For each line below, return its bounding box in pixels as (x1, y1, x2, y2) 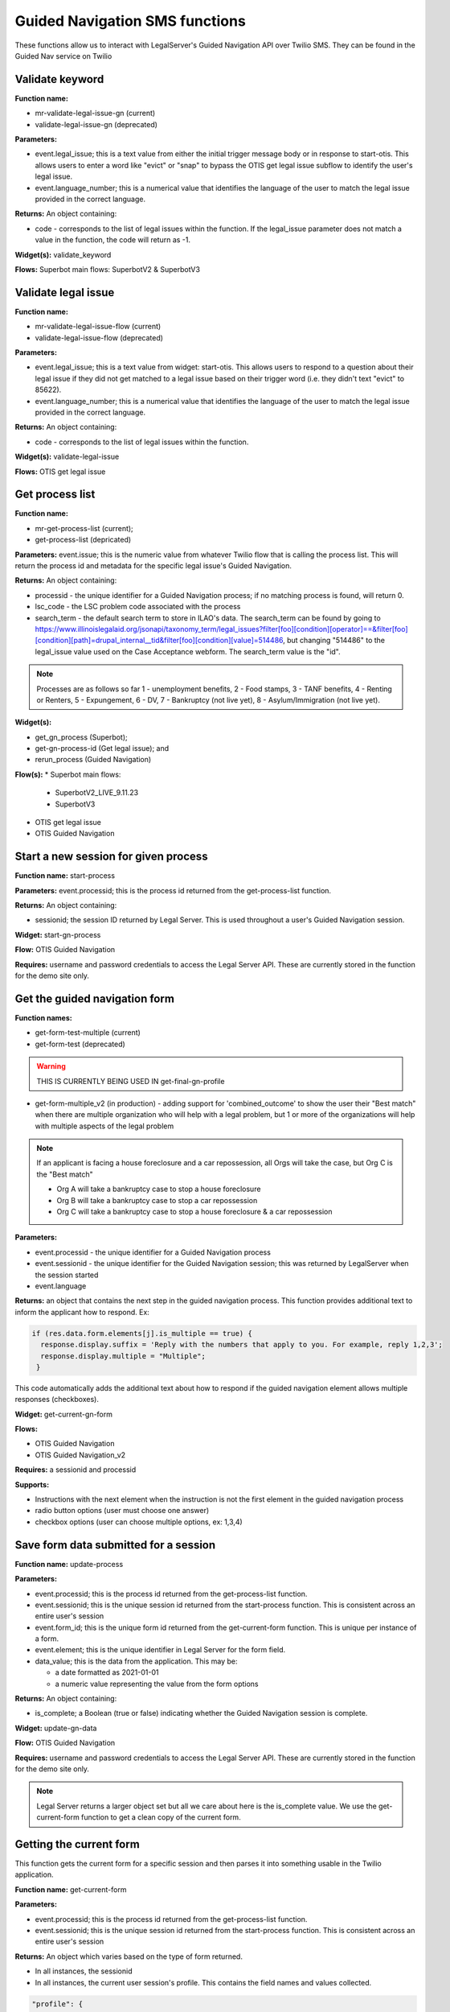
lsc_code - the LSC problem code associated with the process (35, 602, 241, 612)
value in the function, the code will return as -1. (35, 235, 191, 245)
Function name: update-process (14, 1559, 124, 1569)
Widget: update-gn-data (14, 1723, 97, 1733)
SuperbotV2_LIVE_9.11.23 (55, 788, 139, 798)
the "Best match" (36, 1169, 94, 1179)
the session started (35, 1270, 99, 1280)
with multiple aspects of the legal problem (35, 1121, 174, 1131)
